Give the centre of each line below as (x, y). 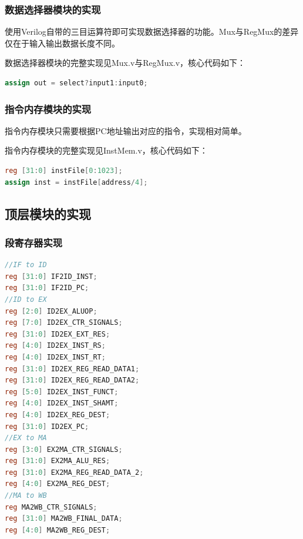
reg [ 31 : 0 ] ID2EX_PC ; (47, 426)
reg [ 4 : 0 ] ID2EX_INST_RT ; (55, 357)
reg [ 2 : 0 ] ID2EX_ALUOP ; (51, 311)
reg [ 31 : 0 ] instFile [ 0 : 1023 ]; (64, 171)
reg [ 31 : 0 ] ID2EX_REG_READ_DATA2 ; (72, 380)
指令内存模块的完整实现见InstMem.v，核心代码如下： (106, 150)
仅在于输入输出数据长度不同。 (62, 43)
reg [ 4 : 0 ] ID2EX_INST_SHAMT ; (62, 403)
